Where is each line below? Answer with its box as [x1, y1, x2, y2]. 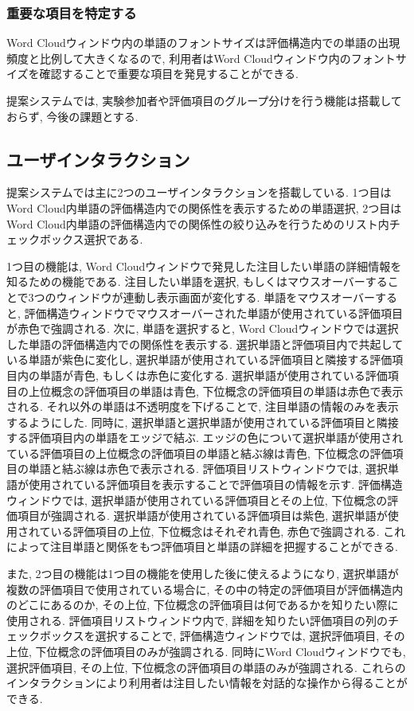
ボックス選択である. [39, 231, 143, 248]
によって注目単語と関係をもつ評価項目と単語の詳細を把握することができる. [6, 538, 398, 555]
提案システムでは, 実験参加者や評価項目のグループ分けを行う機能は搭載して [6, 92, 402, 108]
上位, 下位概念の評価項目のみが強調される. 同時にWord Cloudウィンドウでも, [6, 643, 406, 660]
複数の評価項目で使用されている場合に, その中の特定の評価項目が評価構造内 [6, 580, 404, 597]
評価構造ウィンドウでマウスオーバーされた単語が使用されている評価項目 [24, 304, 403, 321]
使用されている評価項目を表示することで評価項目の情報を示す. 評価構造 [28, 476, 403, 493]
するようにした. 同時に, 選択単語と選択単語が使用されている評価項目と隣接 [6, 413, 399, 430]
